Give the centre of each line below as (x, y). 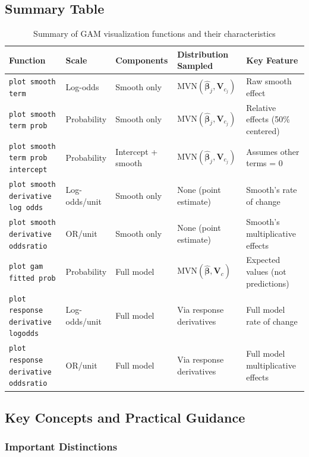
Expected (263, 260)
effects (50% (268, 119)
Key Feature (272, 60)
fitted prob (32, 278)
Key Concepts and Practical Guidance (125, 417)
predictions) (268, 283)
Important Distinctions (61, 447)
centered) (263, 130)
